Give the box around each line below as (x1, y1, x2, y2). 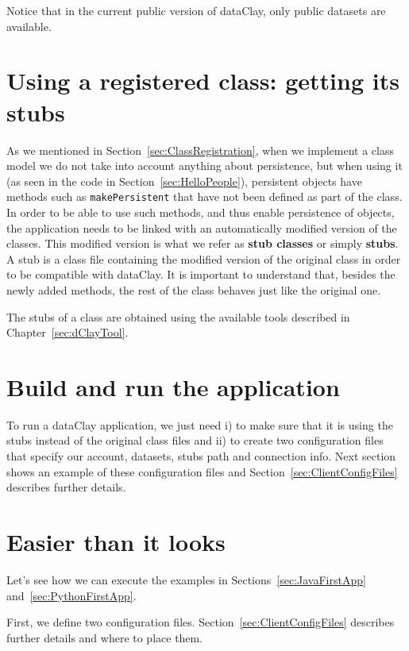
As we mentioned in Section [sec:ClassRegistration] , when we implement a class (6, 141, 394, 158)
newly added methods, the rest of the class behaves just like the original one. (6, 281, 381, 298)
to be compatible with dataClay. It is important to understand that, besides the (6, 266, 395, 283)
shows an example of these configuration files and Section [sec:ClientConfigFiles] (6, 463, 398, 480)
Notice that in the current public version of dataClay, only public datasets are (6, 2, 386, 18)
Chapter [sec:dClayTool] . (6, 324, 129, 341)
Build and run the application (6, 370, 340, 403)
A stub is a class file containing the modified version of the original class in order (6, 250, 401, 267)
